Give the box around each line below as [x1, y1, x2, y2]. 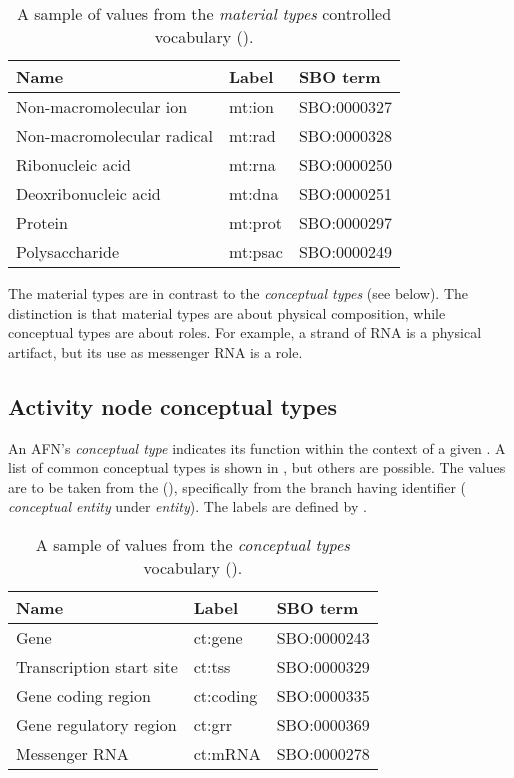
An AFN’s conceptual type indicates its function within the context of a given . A [8, 437, 506, 458]
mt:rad [229, 124, 276, 147]
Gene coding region [16, 683, 151, 707]
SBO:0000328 [298, 124, 393, 147]
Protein [16, 211, 68, 234]
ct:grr [193, 712, 233, 736]
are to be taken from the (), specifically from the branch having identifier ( [8, 476, 467, 497]
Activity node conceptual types [8, 390, 337, 421]
